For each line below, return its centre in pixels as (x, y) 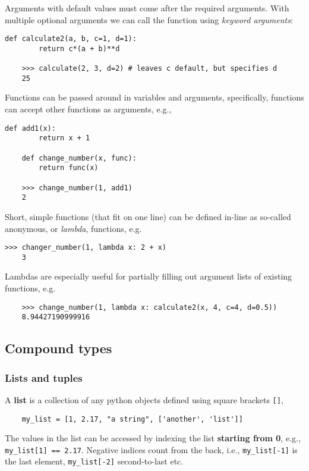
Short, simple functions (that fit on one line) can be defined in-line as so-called (148, 216)
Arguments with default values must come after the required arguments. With (147, 8)
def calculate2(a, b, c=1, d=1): (71, 39)
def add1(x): (30, 128)
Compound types (59, 348)
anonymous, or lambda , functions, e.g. (73, 228)
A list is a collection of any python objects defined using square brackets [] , (144, 399)
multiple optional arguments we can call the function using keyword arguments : (149, 19)
